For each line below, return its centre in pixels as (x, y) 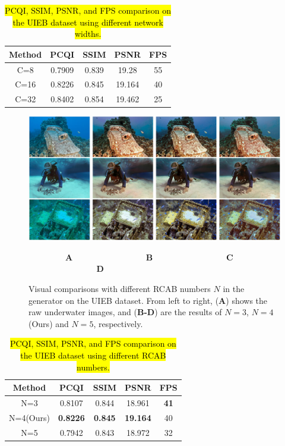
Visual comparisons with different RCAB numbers (120, 289)
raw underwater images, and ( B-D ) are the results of (125, 312)
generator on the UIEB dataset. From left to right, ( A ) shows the (148, 300)
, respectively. (118, 323)
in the (234, 289)
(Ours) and (49, 323)
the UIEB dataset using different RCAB (93, 355)
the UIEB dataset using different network (88, 22)
